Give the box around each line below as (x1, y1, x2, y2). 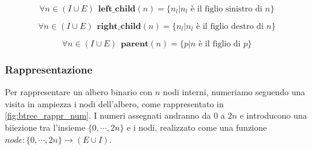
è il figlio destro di (196, 22, 264, 31)
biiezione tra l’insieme (5, 121, 86, 133)
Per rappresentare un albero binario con (5, 86, 153, 98)
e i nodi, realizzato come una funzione (127, 121, 267, 133)
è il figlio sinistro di (190, 5, 263, 13)
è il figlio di (198, 40, 241, 48)
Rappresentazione (5, 61, 93, 77)
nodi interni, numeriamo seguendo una (163, 86, 305, 98)
